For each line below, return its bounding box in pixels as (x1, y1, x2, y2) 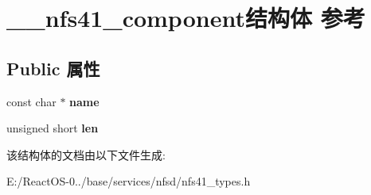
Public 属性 (6, 55, 100, 80)
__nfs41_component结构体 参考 (6, 2, 365, 34)
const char (6, 93, 57, 109)
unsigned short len (6, 120, 99, 136)
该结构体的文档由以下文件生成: (6, 146, 166, 162)
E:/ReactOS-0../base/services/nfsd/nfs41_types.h (6, 173, 251, 189)
